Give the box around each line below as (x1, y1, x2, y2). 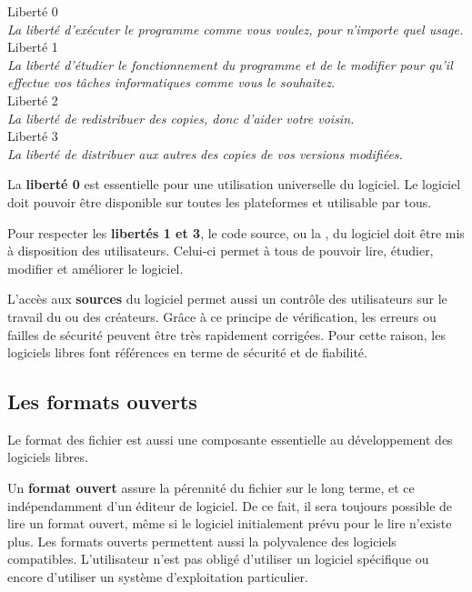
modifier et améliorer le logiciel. (7, 258, 184, 277)
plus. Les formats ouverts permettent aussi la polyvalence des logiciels (7, 531, 397, 550)
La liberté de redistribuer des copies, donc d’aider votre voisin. (7, 108, 355, 127)
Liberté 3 (7, 126, 58, 145)
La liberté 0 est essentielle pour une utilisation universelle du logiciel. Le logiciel (7, 175, 461, 194)
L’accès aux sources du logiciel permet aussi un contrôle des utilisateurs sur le (7, 289, 447, 308)
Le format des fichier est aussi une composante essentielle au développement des (7, 429, 453, 448)
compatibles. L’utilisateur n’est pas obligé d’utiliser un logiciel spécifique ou (7, 549, 429, 568)
